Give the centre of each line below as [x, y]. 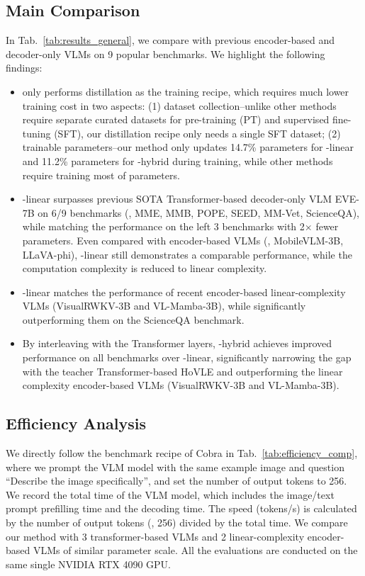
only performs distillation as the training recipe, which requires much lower [186, 91]
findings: [24, 68]
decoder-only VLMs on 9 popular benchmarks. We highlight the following [165, 53]
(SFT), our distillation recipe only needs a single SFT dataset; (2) [197, 133]
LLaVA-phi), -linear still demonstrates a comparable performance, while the [187, 254]
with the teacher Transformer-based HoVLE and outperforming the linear [182, 371]
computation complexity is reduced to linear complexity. [145, 268]
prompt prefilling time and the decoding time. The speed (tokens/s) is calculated [181, 508]
